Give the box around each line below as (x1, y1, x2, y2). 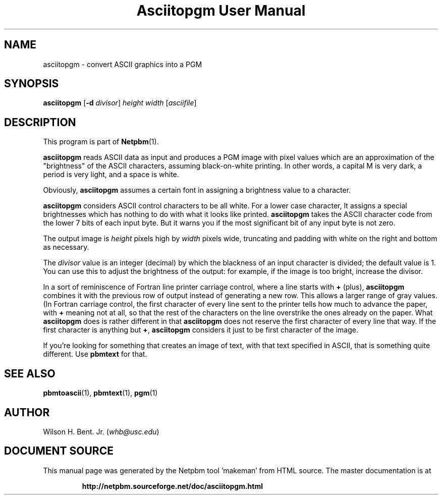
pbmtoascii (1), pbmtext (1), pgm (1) (43, 389, 158, 398)
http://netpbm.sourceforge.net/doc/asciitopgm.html (82, 481, 263, 490)
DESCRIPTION (4, 116, 76, 129)
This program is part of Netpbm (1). (43, 137, 159, 146)
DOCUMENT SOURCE (4, 445, 114, 458)
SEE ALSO (4, 367, 56, 380)
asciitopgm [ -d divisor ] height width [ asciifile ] (43, 98, 197, 107)
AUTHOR (4, 406, 50, 419)
